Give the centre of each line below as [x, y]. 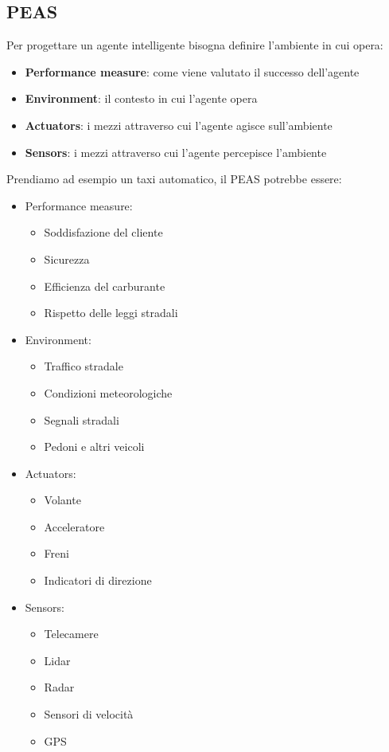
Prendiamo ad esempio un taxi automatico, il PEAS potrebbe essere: [174, 179]
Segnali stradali [82, 419]
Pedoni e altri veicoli [94, 446]
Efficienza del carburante [105, 286]
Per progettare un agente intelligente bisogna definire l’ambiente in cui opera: [195, 45]
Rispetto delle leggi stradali [111, 313]
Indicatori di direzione [98, 580]
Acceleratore [74, 526]
